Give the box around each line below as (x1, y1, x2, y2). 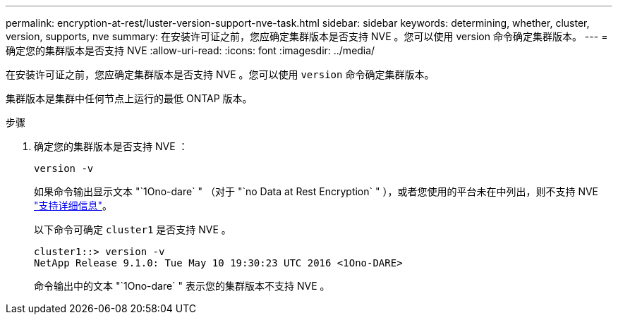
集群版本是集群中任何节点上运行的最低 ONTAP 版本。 (6, 92, 253, 104)
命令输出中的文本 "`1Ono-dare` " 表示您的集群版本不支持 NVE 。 (34, 280, 330, 292)
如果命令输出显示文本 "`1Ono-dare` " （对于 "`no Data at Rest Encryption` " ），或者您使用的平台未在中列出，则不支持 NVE (34, 185, 599, 197)
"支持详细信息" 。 (34, 199, 113, 211)
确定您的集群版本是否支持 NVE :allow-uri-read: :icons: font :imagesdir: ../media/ (6, 44, 375, 56)
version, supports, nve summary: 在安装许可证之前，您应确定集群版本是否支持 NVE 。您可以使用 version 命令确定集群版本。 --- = (6, 30, 608, 42)
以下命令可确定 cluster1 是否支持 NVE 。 (34, 223, 231, 235)
